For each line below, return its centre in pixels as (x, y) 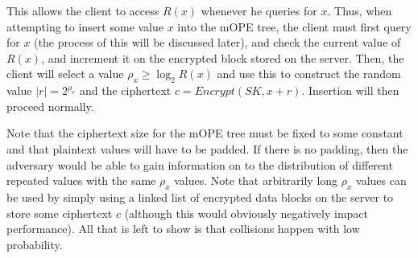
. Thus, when (360, 10)
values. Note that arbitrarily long (256, 180)
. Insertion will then (350, 90)
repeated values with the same (81, 180)
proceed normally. (50, 106)
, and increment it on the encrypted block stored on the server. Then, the (223, 57)
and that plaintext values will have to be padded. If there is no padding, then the (207, 148)
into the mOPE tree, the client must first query (294, 26)
